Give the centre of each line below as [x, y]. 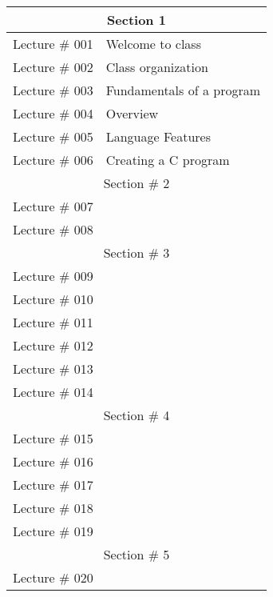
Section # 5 [136, 554]
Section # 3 [136, 252]
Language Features [158, 136]
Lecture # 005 [53, 136]
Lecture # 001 [53, 44]
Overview [132, 113]
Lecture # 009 [53, 276]
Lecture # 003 [53, 90]
